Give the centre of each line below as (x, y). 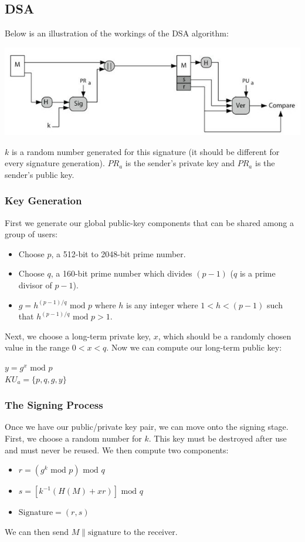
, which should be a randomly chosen (225, 336)
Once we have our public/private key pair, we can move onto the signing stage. (147, 427)
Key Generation (43, 201)
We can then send (37, 531)
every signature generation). (55, 163)
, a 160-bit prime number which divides (121, 273)
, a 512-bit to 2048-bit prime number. (118, 253)
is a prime (257, 273)
